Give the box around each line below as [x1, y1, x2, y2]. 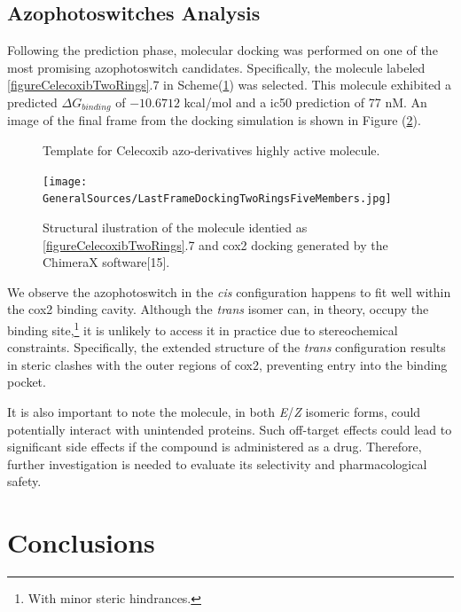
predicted [7, 92, 58, 111]
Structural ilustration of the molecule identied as [43, 217, 308, 236]
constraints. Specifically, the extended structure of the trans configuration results [7, 338, 446, 357]
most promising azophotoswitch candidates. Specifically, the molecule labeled [7, 58, 426, 76]
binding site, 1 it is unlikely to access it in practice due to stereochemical [7, 318, 398, 339]
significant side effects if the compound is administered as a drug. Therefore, [7, 437, 422, 456]
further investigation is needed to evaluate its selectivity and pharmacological [7, 454, 427, 473]
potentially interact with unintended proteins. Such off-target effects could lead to [7, 420, 452, 438]
